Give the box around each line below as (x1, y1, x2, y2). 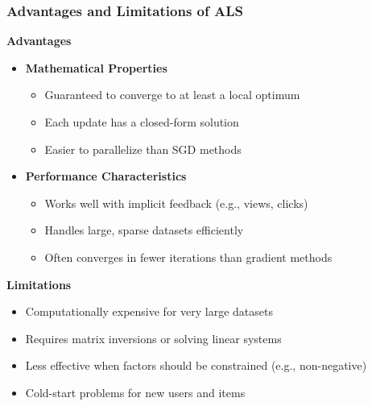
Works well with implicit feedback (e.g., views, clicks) (44, 194, 308, 211)
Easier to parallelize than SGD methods (44, 140, 242, 157)
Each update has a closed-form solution (44, 114, 239, 130)
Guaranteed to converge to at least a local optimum (44, 86, 300, 103)
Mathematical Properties (25, 59, 167, 76)
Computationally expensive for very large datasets (25, 303, 273, 320)
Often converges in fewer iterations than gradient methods (44, 248, 333, 265)
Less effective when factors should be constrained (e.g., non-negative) (25, 357, 367, 374)
